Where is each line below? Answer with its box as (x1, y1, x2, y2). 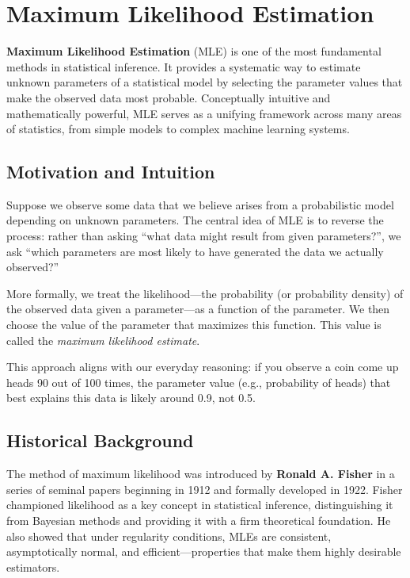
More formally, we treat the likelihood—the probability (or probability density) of (6, 285, 404, 301)
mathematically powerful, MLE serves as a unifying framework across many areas (6, 105, 402, 121)
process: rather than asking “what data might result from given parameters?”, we (6, 228, 401, 244)
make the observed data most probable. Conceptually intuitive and (6, 89, 331, 105)
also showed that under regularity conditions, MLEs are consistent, (6, 527, 332, 544)
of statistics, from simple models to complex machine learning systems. (6, 121, 350, 137)
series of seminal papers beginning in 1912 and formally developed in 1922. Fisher (6, 480, 403, 497)
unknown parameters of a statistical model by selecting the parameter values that (6, 74, 403, 90)
